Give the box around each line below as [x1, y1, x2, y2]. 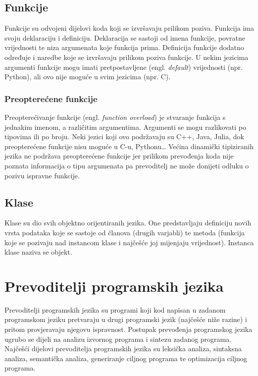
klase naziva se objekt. [4, 247, 72, 257]
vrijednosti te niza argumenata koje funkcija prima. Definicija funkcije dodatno [4, 42, 244, 53]
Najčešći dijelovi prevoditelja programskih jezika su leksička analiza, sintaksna [4, 343, 242, 354]
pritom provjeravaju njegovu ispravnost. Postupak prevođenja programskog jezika [4, 324, 253, 334]
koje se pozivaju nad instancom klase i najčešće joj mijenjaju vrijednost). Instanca [4, 237, 254, 247]
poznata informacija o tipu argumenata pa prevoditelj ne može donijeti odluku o [4, 160, 249, 170]
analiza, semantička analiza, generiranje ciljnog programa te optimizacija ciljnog [4, 353, 247, 363]
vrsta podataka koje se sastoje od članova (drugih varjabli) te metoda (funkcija [4, 227, 245, 237]
